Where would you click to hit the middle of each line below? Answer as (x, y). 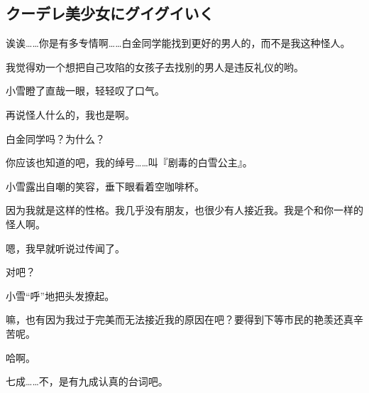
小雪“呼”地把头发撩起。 (60, 295)
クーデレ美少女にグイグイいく (110, 13)
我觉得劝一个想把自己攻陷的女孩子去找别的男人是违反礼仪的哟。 (155, 66)
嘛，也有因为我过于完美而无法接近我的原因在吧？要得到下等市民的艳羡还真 (180, 319)
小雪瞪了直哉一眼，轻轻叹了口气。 (85, 91)
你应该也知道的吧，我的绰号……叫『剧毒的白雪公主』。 (129, 162)
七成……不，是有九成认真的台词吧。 (87, 381)
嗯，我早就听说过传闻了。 (65, 248)
